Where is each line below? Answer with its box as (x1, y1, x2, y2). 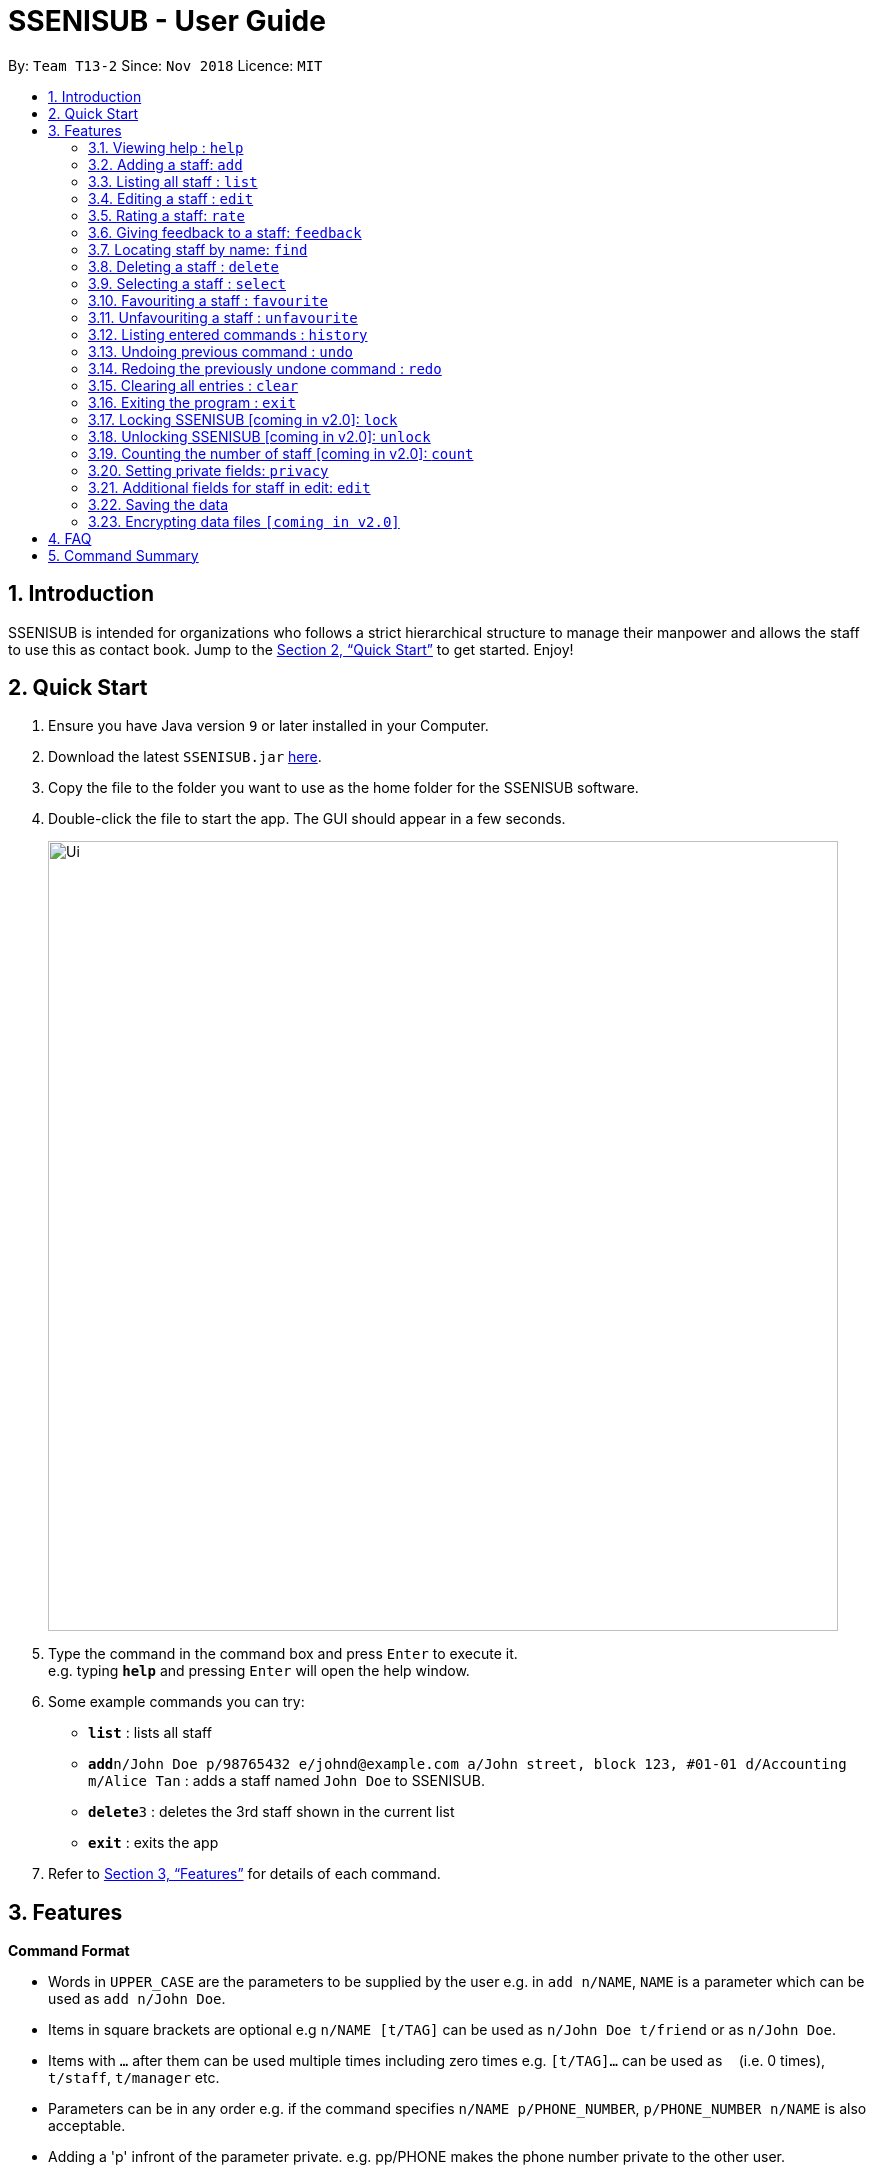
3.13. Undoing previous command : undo (88, 342, 354, 360)
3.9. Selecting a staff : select (88, 274, 287, 292)
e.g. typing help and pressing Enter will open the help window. (48, 1662, 470, 1680)
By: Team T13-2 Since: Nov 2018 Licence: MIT (8, 56, 323, 74)
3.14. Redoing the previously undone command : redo (88, 359, 442, 377)
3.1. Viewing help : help (88, 138, 244, 156)
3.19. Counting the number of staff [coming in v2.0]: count (88, 444, 474, 462)
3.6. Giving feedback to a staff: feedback (88, 223, 362, 241)
